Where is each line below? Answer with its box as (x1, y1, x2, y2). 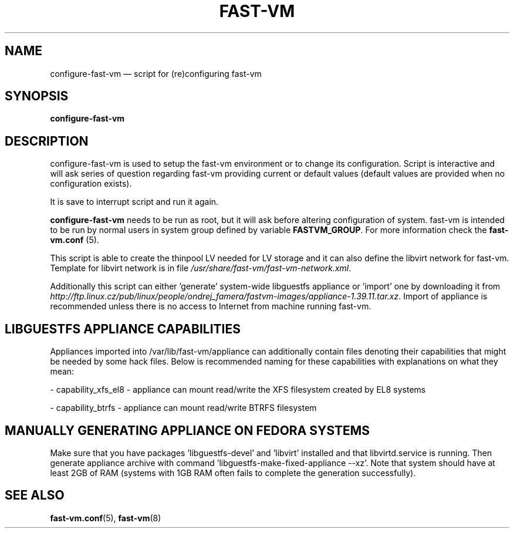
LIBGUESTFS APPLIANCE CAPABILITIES (5, 321, 241, 336)
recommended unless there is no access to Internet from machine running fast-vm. (50, 301, 371, 312)
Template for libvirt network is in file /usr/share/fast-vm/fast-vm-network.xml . (50, 263, 351, 274)
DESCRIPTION (5, 133, 89, 149)
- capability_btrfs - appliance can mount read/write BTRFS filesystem (50, 403, 317, 413)
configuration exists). (50, 178, 132, 189)
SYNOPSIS (5, 89, 69, 104)
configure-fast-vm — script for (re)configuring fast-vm (50, 68, 262, 79)
